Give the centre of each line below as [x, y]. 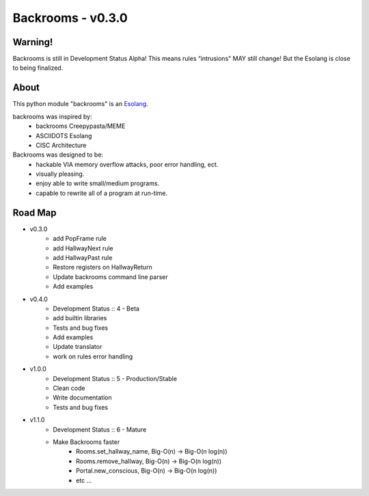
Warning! [33, 42]
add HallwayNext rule [83, 248]
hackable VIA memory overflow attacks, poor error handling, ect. [127, 164]
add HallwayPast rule [83, 257]
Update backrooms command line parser [111, 276]
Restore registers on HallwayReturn [103, 267]
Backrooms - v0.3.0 [70, 18]
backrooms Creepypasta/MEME [81, 126]
